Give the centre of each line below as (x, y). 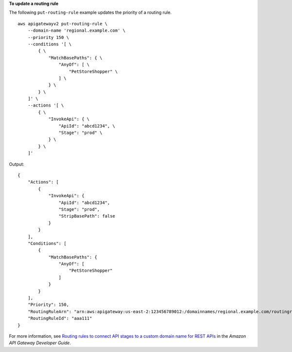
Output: (17, 164)
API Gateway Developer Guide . (40, 343)
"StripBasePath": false (87, 216)
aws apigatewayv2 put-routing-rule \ (63, 24)
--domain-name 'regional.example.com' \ (77, 31)
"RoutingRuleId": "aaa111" (60, 318)
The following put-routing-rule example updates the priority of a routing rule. (90, 13)
